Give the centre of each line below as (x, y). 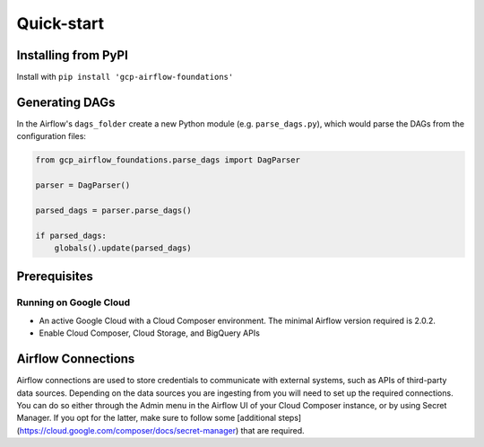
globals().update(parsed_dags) (123, 248)
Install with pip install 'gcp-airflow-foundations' (125, 77)
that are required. (272, 430)
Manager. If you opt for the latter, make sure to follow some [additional (147, 418)
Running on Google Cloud (73, 302)
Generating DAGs (66, 102)
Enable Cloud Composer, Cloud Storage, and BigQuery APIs (149, 333)
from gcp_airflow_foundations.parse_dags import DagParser (168, 160)
